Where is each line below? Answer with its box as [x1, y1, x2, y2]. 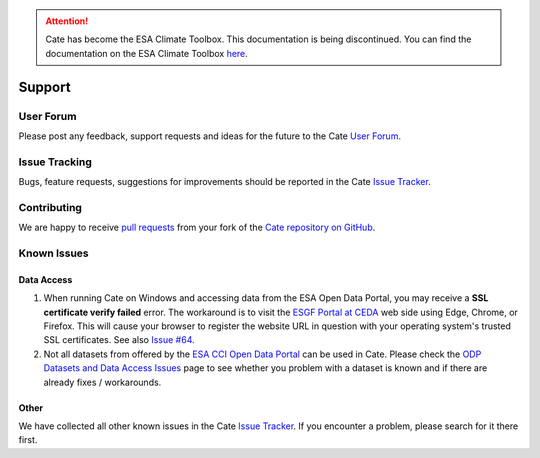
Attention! [45, 15, 89, 27]
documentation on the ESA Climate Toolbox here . [45, 47, 249, 59]
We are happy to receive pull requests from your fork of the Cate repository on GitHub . [18, 221, 376, 234]
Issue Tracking [18, 155, 92, 169]
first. [18, 434, 38, 446]
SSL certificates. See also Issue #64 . [43, 334, 195, 346]
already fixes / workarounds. [43, 376, 162, 388]
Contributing [18, 200, 82, 214]
